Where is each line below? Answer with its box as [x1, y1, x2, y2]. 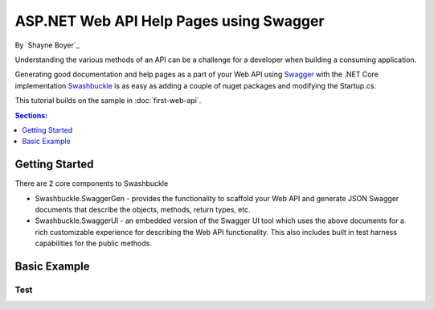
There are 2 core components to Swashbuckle [14, 179, 169, 188]
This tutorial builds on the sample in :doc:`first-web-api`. [14, 96, 202, 105]
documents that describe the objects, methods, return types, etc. [35, 204, 251, 214]
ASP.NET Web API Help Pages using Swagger [14, 12, 325, 30]
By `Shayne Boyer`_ [14, 40, 80, 50]
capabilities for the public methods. [35, 238, 152, 249]
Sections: [14, 110, 48, 120]
